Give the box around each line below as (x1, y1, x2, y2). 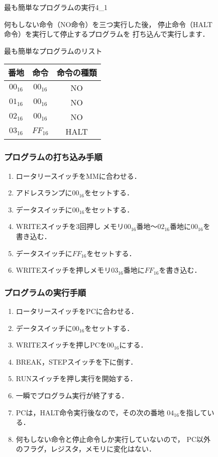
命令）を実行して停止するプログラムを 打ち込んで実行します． (4, 29, 209, 39)
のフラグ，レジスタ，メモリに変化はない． (16, 443, 156, 454)
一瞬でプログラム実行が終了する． (16, 390, 129, 400)
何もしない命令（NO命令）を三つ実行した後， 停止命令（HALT (4, 19, 212, 29)
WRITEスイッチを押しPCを (16, 339, 107, 350)
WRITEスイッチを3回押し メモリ (16, 221, 124, 232)
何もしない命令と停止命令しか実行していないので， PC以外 (16, 433, 211, 444)
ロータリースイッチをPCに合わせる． (16, 305, 138, 316)
